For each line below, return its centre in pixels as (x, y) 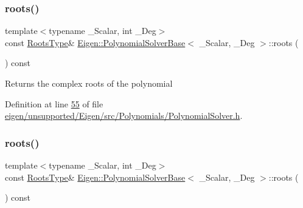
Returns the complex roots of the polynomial (89, 83)
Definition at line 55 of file (54, 103)
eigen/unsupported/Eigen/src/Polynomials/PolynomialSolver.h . (124, 116)
